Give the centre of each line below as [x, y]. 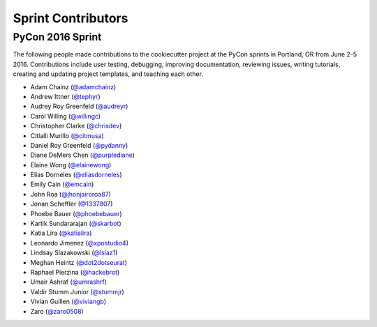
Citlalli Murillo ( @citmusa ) [67, 135]
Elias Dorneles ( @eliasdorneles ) [76, 175]
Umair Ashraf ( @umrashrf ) [69, 282]
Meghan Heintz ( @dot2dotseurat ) [79, 262]
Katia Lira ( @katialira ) [61, 233]
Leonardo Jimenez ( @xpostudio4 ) [80, 243]
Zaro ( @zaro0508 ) [57, 311]
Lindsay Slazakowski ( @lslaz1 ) [74, 253]
